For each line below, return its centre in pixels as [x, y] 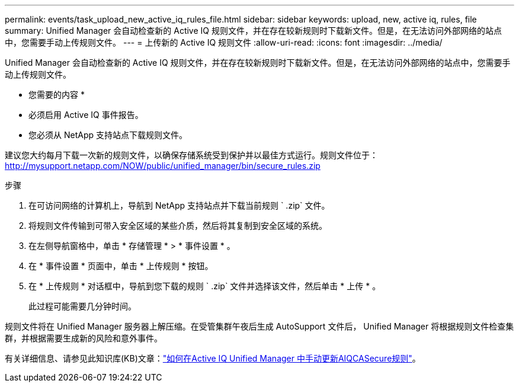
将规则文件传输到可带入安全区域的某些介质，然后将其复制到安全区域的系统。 [178, 226]
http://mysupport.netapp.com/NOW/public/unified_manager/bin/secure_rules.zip [163, 166]
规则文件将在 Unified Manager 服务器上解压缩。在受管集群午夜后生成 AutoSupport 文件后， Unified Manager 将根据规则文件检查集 [259, 326]
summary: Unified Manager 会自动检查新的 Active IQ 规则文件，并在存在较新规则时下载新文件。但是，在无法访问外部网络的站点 [253, 31]
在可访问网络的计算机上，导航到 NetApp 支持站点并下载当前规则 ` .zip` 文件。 [179, 205]
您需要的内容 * [57, 95]
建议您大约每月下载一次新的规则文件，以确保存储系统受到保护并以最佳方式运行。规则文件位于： [191, 155]
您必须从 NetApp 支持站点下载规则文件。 [108, 135]
